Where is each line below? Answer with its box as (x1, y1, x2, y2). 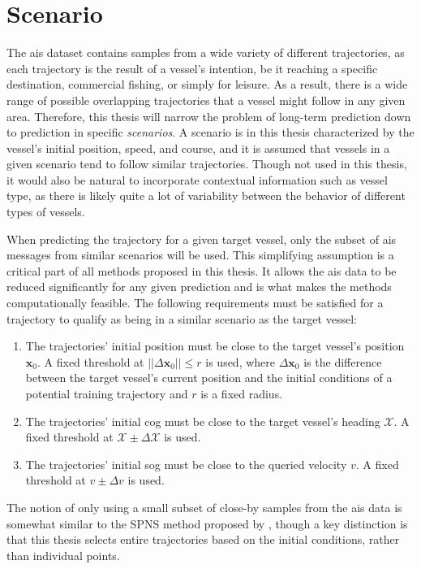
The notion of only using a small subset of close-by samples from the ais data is (6, 498, 402, 515)
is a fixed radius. (200, 385, 283, 402)
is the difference (303, 353, 382, 370)
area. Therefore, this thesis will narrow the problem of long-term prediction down (6, 107, 411, 124)
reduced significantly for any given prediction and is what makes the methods (6, 278, 392, 295)
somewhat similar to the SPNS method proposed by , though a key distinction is (6, 515, 408, 532)
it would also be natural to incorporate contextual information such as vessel (6, 171, 388, 188)
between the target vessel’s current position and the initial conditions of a (25, 369, 393, 386)
